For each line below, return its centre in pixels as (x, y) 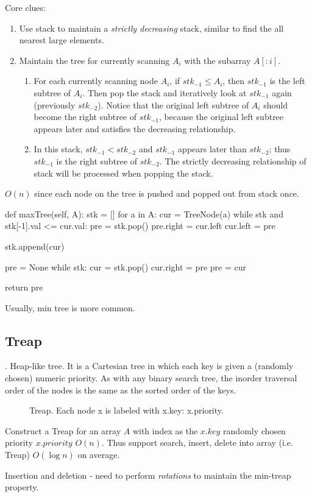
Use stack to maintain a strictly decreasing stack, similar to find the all (151, 28)
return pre (24, 287)
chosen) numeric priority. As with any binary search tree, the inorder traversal (151, 378)
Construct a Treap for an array (63, 430)
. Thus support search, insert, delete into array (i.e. (197, 442)
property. (22, 487)
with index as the (165, 430)
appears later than (212, 149)
